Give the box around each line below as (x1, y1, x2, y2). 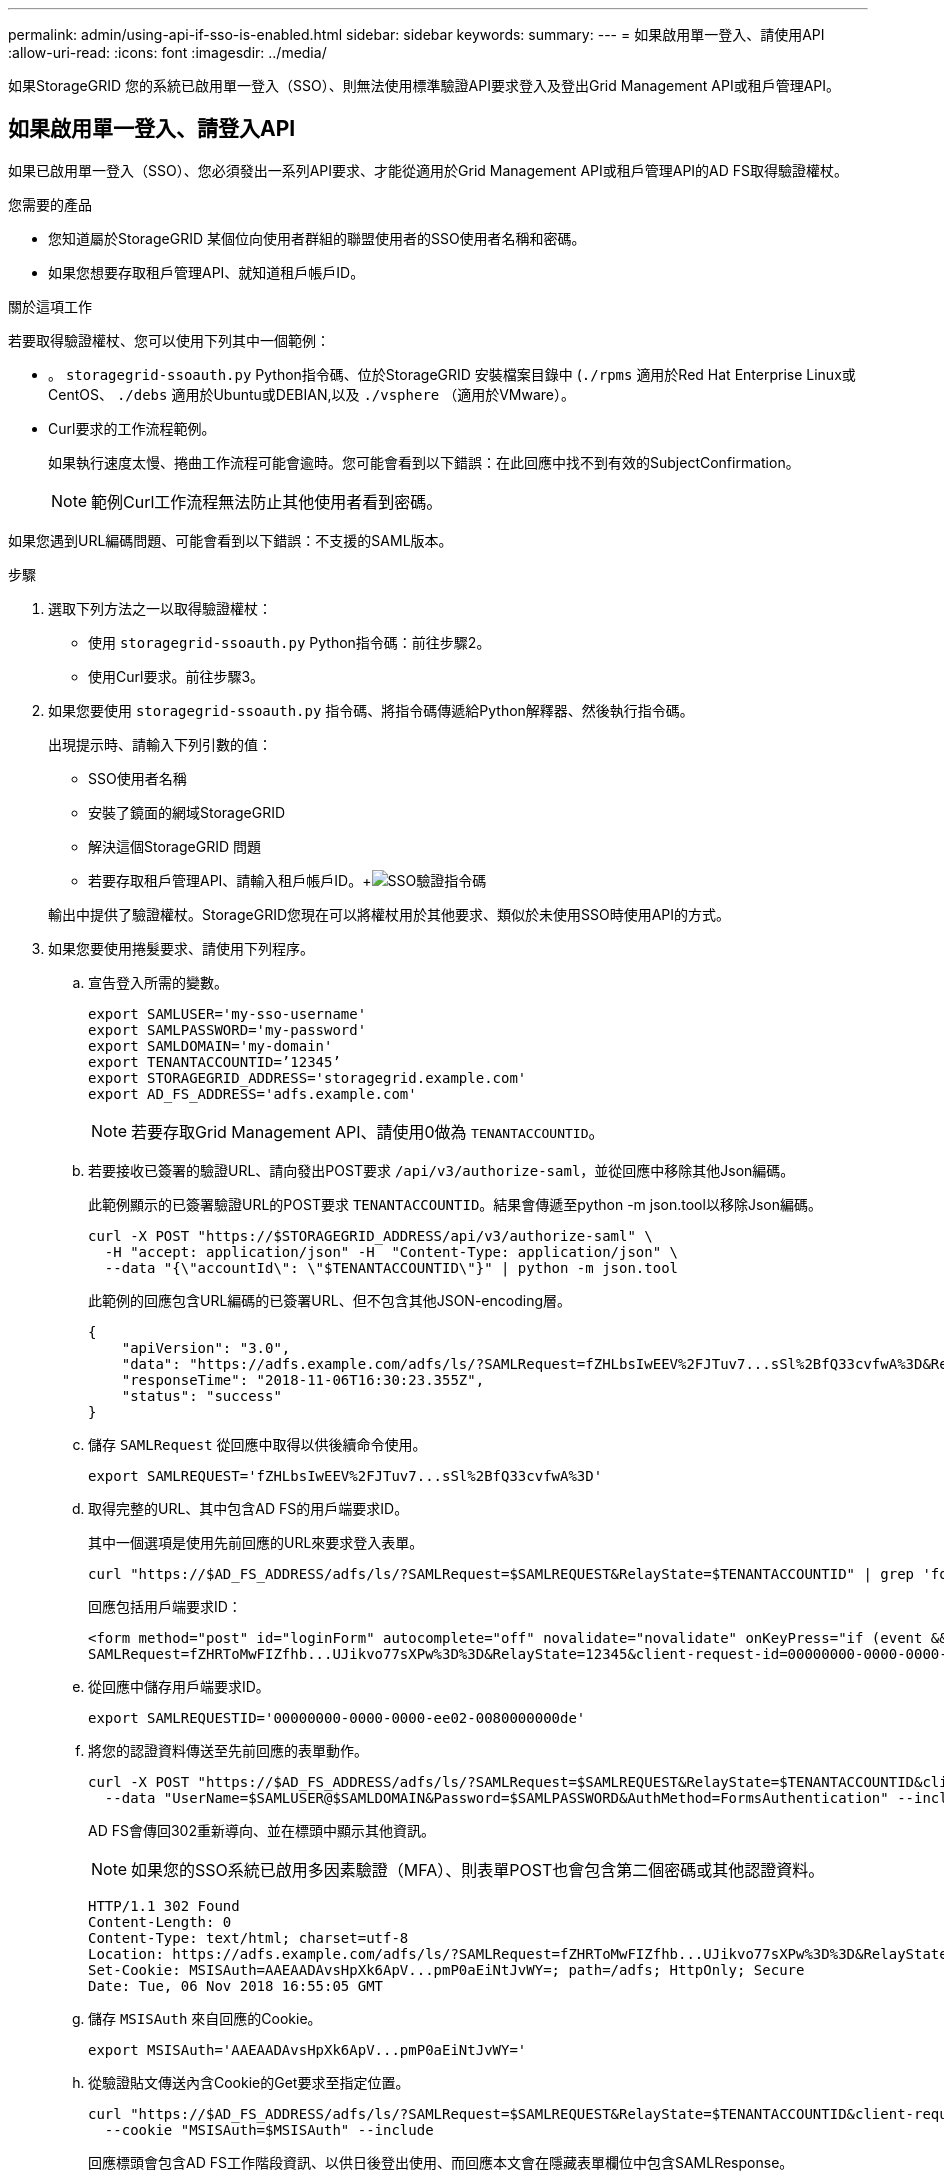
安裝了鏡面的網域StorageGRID (88, 803, 286, 821)
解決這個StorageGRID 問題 (88, 837, 261, 855)
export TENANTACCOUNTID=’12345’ (88, 1053, 341, 1070)
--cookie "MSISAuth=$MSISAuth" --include (104, 2121, 434, 2138)
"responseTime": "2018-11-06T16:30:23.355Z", (121, 1371, 485, 1388)
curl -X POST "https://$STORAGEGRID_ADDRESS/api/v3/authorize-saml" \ (88, 1227, 653, 1244)
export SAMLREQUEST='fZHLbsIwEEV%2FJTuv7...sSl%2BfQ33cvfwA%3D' (88, 1467, 603, 1484)
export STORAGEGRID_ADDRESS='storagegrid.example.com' (88, 1069, 527, 1086)
